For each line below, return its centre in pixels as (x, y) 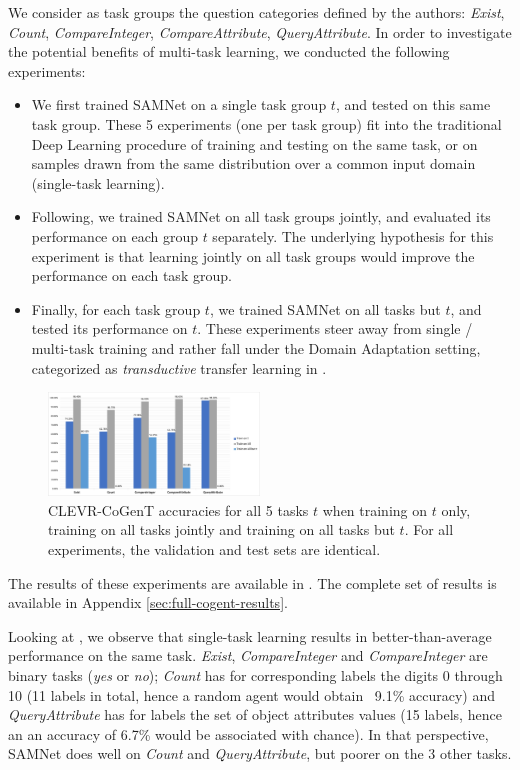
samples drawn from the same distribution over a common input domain (253, 163)
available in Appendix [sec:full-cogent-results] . (148, 602)
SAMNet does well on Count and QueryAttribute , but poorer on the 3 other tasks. (260, 753)
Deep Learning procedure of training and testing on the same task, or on (254, 143)
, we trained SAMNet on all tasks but (325, 308)
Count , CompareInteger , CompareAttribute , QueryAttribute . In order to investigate (260, 31)
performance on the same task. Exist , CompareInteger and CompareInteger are (248, 655)
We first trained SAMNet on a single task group (179, 104)
